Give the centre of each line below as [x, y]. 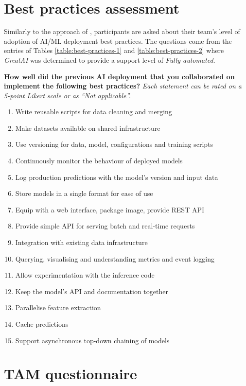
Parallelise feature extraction [58, 307]
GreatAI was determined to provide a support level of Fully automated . [110, 60]
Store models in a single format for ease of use [84, 193]
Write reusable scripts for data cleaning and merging [94, 112]
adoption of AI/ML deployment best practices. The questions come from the [118, 41]
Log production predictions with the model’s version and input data [117, 177]
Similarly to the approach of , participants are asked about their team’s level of [122, 31]
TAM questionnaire [70, 374]
